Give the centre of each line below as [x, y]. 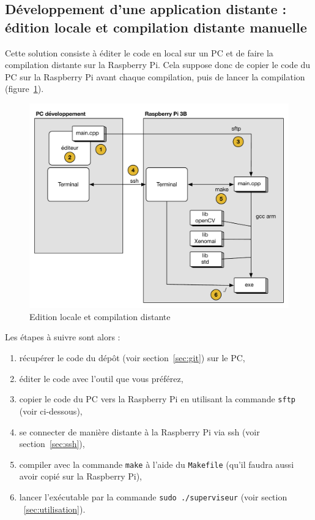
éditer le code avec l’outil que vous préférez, [101, 378]
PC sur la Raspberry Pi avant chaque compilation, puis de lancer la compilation [155, 76]
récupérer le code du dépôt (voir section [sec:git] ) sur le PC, [132, 358]
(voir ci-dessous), [51, 411]
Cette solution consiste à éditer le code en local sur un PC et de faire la [139, 52]
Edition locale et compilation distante [100, 316]
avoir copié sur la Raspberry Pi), [81, 476]
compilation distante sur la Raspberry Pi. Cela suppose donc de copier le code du [158, 65]
